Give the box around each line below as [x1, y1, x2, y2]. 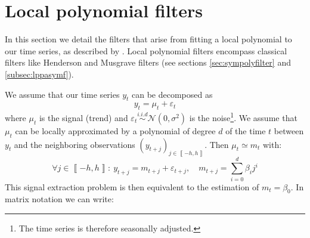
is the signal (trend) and [39, 111, 128, 123]
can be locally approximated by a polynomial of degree [15, 124, 216, 137]
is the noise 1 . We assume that [189, 110, 297, 123]
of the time [225, 124, 266, 137]
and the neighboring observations [14, 138, 135, 150]
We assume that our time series [5, 88, 120, 100]
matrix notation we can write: [5, 193, 114, 205]
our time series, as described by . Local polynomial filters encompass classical [5, 44, 287, 57]
